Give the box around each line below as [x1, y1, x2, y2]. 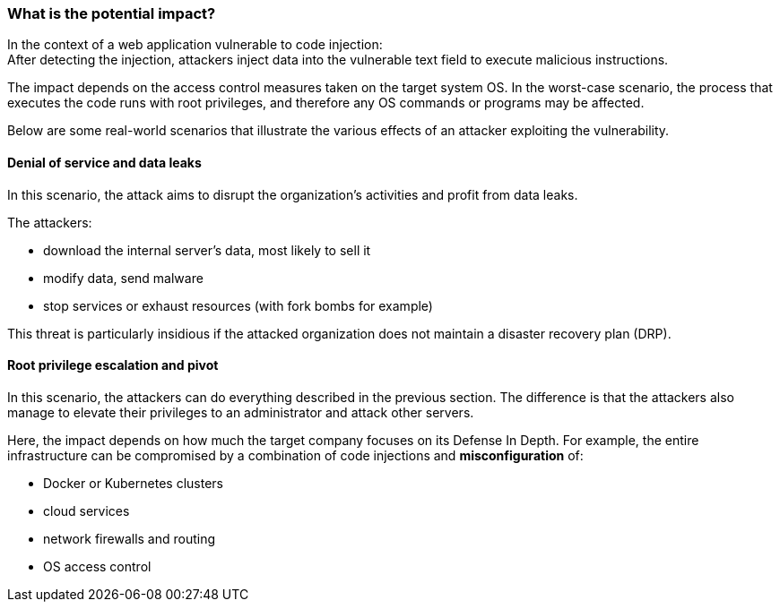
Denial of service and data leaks [7, 154, 202, 170]
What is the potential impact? [7, 4, 216, 22]
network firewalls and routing [43, 530, 216, 546]
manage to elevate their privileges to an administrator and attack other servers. [7, 404, 474, 420]
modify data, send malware [43, 270, 204, 286]
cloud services [43, 502, 130, 519]
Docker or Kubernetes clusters [43, 475, 223, 491]
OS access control [43, 558, 152, 574]
